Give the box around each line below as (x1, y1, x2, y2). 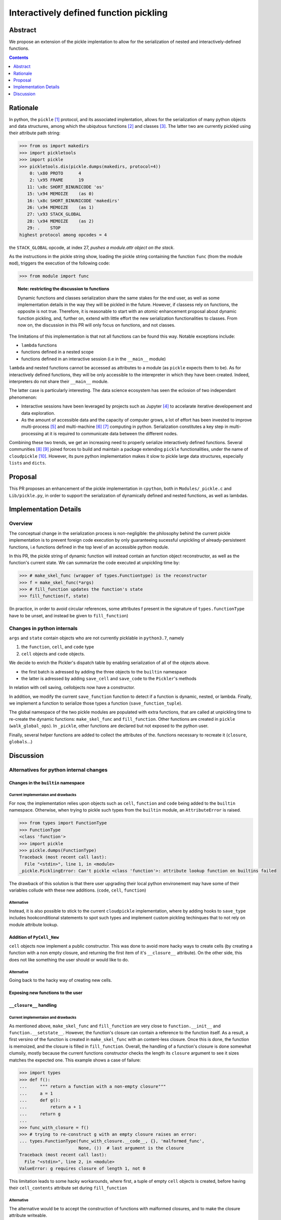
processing (21, 430, 44, 436)
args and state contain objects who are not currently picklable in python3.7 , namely (9, 635, 184, 641)
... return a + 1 (19, 1104, 81, 1110)
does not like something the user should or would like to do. (9, 956, 129, 962)
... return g (19, 1111, 61, 1117)
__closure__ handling (9, 1002, 57, 1008)
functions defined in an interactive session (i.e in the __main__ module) (21, 356, 166, 362)
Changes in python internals (9, 625, 78, 631)
